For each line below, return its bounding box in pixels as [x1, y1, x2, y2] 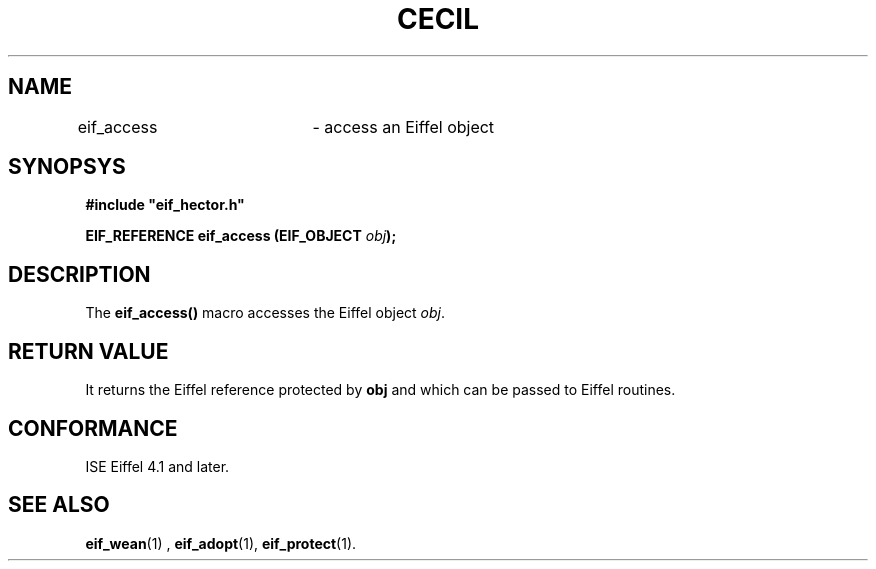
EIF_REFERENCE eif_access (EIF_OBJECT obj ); [85, 227, 397, 245]
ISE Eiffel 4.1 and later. [85, 457, 230, 475]
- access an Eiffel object [312, 116, 495, 137]
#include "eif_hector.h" [85, 196, 245, 214]
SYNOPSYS [8, 154, 126, 180]
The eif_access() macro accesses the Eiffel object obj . [85, 304, 446, 322]
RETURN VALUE [8, 338, 169, 364]
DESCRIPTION [8, 261, 151, 287]
